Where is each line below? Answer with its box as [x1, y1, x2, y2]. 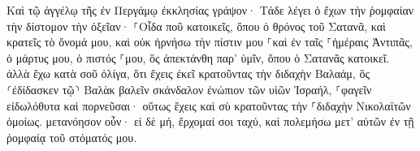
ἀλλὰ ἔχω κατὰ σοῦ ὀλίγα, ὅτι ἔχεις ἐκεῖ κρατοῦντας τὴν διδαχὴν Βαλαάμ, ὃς [6, 65, 370, 82]
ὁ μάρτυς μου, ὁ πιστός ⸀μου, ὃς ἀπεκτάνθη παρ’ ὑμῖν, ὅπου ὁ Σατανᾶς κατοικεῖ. [6, 49, 390, 66]
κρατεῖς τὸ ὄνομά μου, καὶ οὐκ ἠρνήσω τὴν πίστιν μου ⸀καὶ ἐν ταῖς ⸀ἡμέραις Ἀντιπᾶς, [6, 33, 413, 50]
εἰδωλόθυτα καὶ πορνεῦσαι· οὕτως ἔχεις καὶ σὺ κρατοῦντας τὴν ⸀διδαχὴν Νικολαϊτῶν [6, 97, 411, 114]
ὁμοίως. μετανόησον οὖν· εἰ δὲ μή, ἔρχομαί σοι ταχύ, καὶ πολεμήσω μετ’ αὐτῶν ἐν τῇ [6, 113, 414, 130]
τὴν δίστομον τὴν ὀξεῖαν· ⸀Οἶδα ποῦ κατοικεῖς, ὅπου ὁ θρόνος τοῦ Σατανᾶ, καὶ [6, 17, 386, 34]
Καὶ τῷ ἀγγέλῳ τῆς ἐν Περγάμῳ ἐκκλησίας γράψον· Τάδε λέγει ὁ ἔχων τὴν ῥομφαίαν [6, 2, 414, 18]
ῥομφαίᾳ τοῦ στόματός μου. [6, 128, 137, 145]
